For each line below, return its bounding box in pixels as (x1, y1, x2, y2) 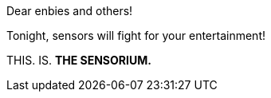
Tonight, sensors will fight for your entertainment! (6, 29, 265, 42)
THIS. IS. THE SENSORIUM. (6, 53, 151, 67)
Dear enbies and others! (6, 4, 133, 18)
